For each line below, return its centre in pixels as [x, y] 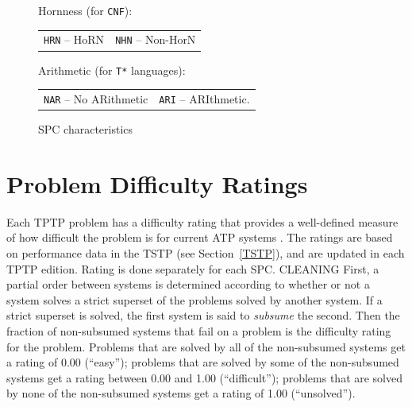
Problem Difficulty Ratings [157, 183]
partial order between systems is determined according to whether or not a [188, 284]
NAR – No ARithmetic [96, 98]
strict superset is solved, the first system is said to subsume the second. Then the [203, 315]
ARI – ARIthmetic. [204, 98]
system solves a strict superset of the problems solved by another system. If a [194, 299]
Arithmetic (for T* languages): [112, 70]
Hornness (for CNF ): [85, 10]
